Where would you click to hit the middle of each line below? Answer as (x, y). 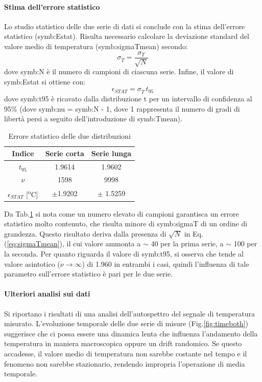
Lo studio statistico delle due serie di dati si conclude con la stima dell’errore (125, 26)
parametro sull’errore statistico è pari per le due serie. (88, 274)
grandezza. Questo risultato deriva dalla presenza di (85, 233)
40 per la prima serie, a (187, 243)
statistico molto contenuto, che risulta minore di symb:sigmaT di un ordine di (126, 224)
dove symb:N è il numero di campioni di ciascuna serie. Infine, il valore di (119, 71)
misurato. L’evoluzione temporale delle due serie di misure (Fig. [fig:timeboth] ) (126, 323)
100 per (245, 243)
